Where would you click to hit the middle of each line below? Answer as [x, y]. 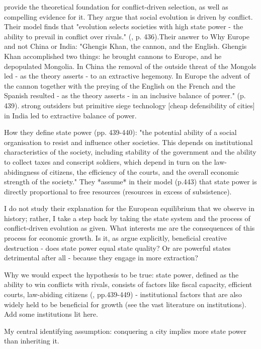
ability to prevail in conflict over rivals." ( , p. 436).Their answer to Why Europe [127, 36]
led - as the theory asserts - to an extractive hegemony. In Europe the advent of [127, 76]
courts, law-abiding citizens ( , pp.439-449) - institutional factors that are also [123, 294]
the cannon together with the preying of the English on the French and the [120, 85]
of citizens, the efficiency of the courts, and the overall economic [140, 171]
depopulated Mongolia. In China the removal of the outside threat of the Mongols [130, 66]
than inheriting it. [32, 341]
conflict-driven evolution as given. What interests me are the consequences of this [129, 228]
